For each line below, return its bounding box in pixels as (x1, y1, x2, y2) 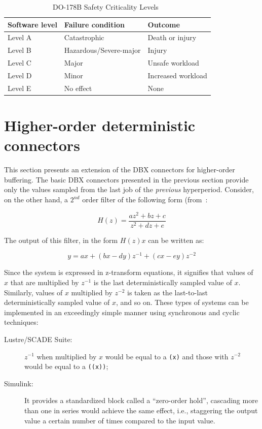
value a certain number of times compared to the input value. (24, 415, 215, 425)
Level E (8, 82, 31, 93)
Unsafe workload (147, 57, 199, 68)
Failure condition (64, 19, 125, 29)
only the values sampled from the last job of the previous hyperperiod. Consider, (4, 184, 254, 195)
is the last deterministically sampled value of (93, 277, 232, 287)
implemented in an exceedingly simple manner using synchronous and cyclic (4, 307, 240, 317)
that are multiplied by (10, 277, 79, 287)
